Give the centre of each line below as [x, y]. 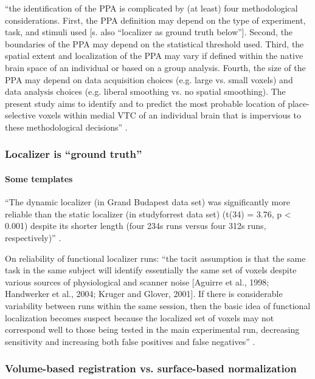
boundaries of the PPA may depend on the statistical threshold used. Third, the [154, 43]
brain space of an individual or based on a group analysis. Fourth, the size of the [155, 67]
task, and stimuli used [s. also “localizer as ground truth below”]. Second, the [149, 32]
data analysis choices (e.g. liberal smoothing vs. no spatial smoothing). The [145, 91]
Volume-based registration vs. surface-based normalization [151, 368]
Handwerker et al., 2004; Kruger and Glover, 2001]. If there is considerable [144, 294]
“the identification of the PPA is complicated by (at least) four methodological [151, 8]
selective [20, 115]
